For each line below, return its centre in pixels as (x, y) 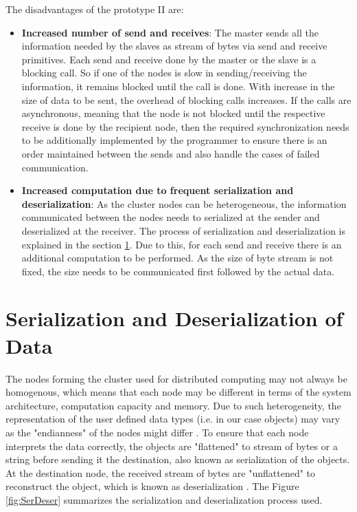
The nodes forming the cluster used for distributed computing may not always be (176, 378)
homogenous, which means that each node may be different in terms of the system (178, 392)
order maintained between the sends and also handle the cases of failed (171, 153)
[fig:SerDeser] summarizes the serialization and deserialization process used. (164, 499)
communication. (55, 167)
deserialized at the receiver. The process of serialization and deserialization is (184, 230)
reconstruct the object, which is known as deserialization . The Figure (152, 486)
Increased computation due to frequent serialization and (158, 190)
